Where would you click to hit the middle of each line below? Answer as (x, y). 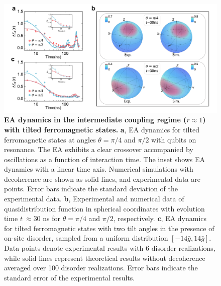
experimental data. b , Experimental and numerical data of (94, 199)
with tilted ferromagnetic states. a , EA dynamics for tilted (102, 129)
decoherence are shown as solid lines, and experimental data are (102, 178)
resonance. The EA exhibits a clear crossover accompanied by (99, 149)
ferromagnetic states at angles (50, 139)
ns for (52, 218)
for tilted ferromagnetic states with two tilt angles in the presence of (109, 228)
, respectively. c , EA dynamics (160, 218)
